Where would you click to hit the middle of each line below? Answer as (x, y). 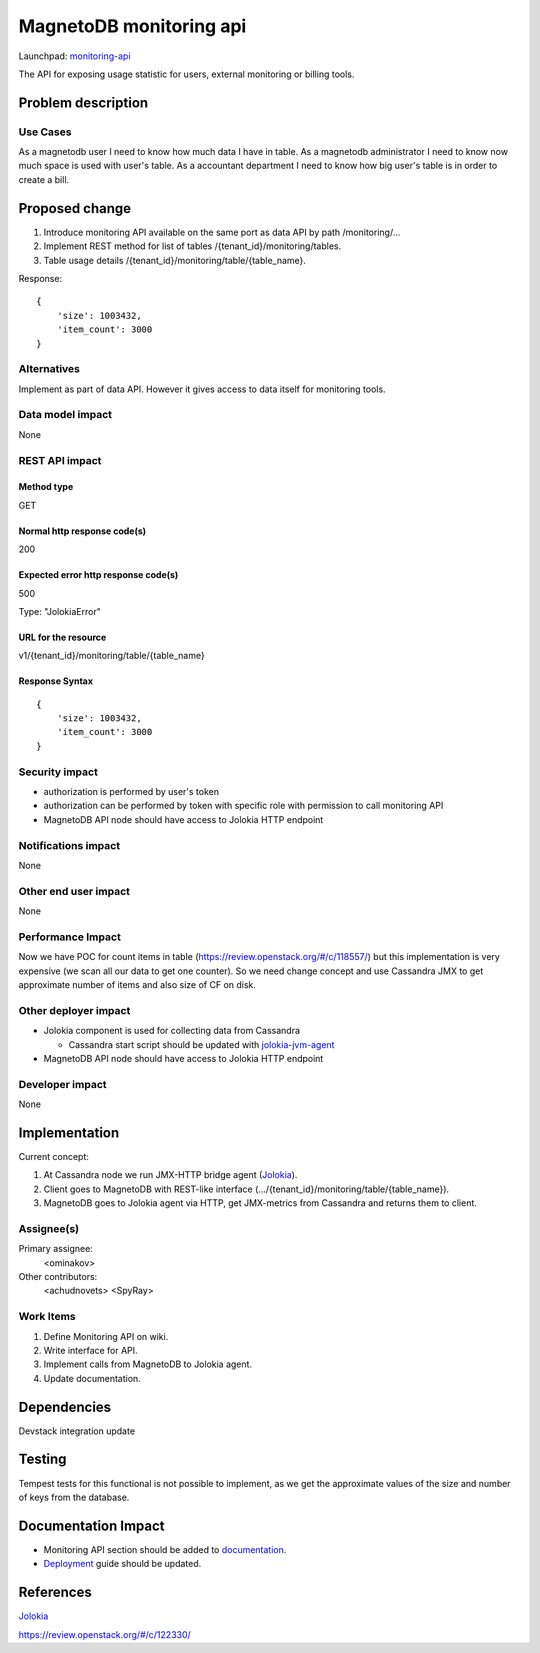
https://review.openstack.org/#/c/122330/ (105, 1634)
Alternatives (49, 369)
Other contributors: (58, 1277)
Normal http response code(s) (82, 531)
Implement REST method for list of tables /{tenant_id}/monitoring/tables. (192, 246)
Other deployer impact (74, 1010)
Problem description (83, 102)
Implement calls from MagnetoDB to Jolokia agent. (148, 1364)
